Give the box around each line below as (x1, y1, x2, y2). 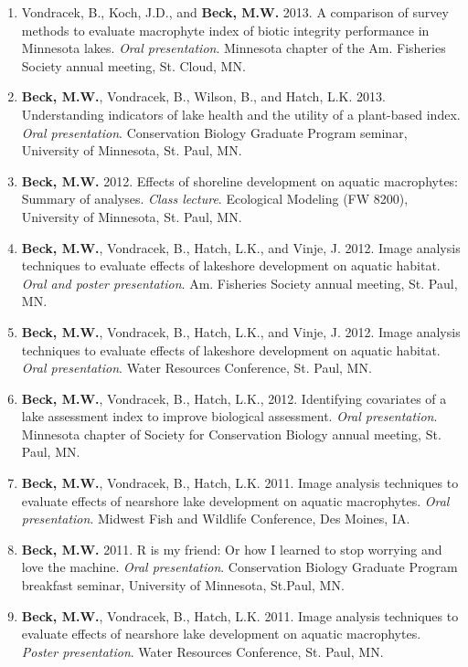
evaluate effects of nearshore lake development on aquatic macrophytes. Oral (21, 491, 450, 510)
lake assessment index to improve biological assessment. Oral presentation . (21, 407, 438, 426)
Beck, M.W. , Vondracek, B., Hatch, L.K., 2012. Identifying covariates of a (21, 388, 447, 408)
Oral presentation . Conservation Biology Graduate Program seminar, (21, 122, 408, 142)
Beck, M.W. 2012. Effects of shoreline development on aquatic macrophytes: (21, 171, 459, 190)
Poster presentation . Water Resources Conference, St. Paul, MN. (21, 641, 384, 661)
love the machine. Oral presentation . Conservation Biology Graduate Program (21, 557, 458, 577)
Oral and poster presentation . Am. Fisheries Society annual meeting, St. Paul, (21, 273, 458, 292)
